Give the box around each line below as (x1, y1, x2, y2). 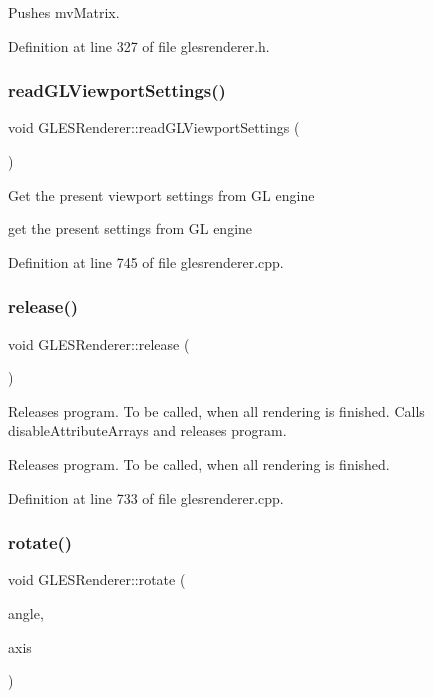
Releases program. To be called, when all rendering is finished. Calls (8, 400, 425, 421)
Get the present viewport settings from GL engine (8, 184, 315, 205)
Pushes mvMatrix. (8, 2, 120, 22)
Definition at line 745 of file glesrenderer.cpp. (8, 251, 284, 272)
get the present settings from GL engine (8, 218, 253, 239)
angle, (8, 602, 44, 623)
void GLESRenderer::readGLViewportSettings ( (8, 117, 300, 138)
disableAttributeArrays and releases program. (8, 420, 287, 441)
